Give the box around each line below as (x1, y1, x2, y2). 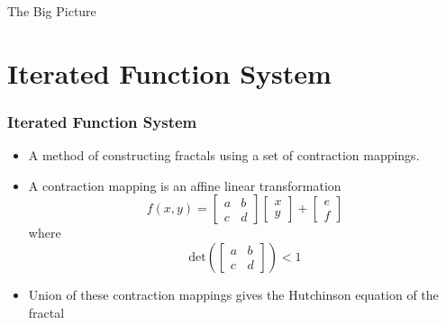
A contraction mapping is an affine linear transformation (28, 176, 341, 194)
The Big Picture (7, 2, 96, 20)
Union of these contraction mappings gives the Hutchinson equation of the (28, 284, 439, 303)
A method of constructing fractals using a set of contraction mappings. (28, 146, 420, 165)
